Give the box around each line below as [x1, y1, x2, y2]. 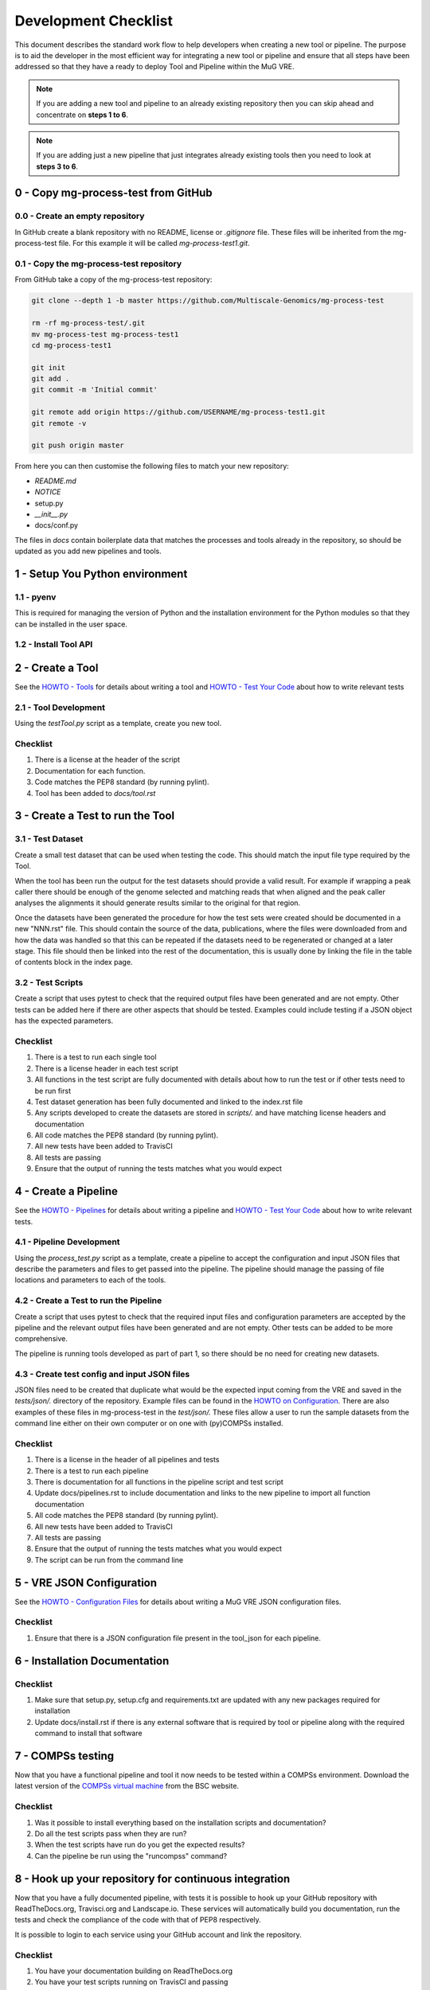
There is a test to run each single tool [34, 1052, 157, 1062]
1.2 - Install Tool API [14, 639, 93, 650]
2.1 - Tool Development [14, 701, 105, 712]
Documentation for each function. [34, 766, 146, 775]
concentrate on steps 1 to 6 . [36, 110, 129, 119]
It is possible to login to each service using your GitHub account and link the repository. [14, 1930, 302, 1939]
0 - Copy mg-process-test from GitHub [14, 186, 213, 200]
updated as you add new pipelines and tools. [14, 546, 162, 556]
